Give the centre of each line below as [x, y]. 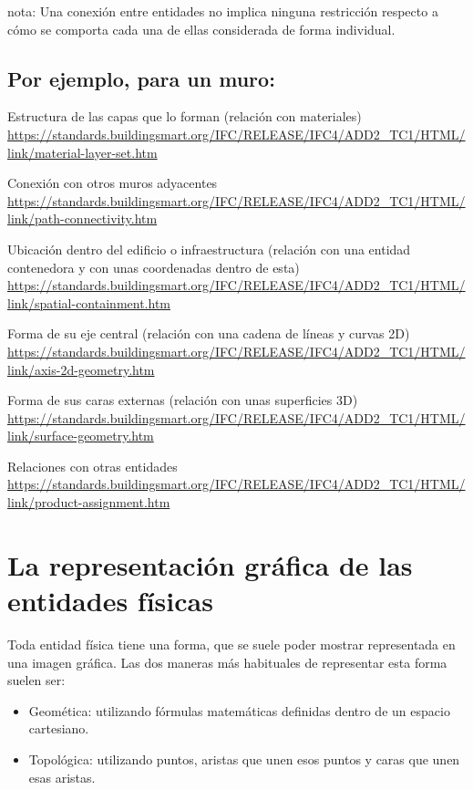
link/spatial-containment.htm [89, 302]
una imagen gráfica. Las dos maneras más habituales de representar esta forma [227, 662]
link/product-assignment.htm [89, 502]
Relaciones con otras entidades [93, 466]
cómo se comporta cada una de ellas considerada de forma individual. [201, 29]
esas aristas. [62, 777]
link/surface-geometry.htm [81, 436]
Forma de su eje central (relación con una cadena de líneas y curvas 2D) [209, 333]
